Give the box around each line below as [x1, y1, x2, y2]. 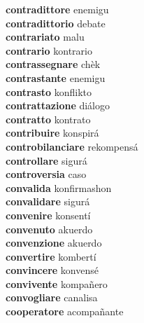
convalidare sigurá [6, 194, 90, 209]
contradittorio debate [6, 15, 106, 30]
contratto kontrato [6, 111, 91, 126]
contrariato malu [6, 29, 85, 44]
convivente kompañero [6, 276, 108, 291]
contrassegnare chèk [6, 57, 101, 71]
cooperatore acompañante [6, 304, 124, 319]
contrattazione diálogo [6, 98, 110, 113]
